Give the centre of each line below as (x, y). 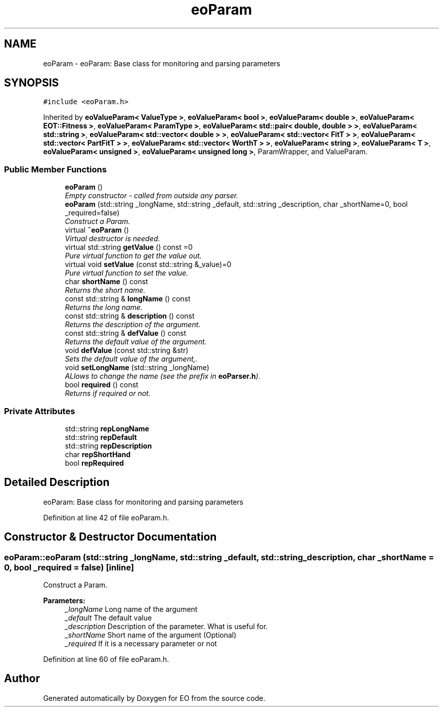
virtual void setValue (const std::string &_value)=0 (148, 264)
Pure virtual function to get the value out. (133, 256)
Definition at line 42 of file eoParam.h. (106, 517)
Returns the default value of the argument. (136, 342)
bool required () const (102, 385)
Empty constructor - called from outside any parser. (152, 196)
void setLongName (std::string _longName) (137, 368)
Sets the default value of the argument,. (131, 359)
